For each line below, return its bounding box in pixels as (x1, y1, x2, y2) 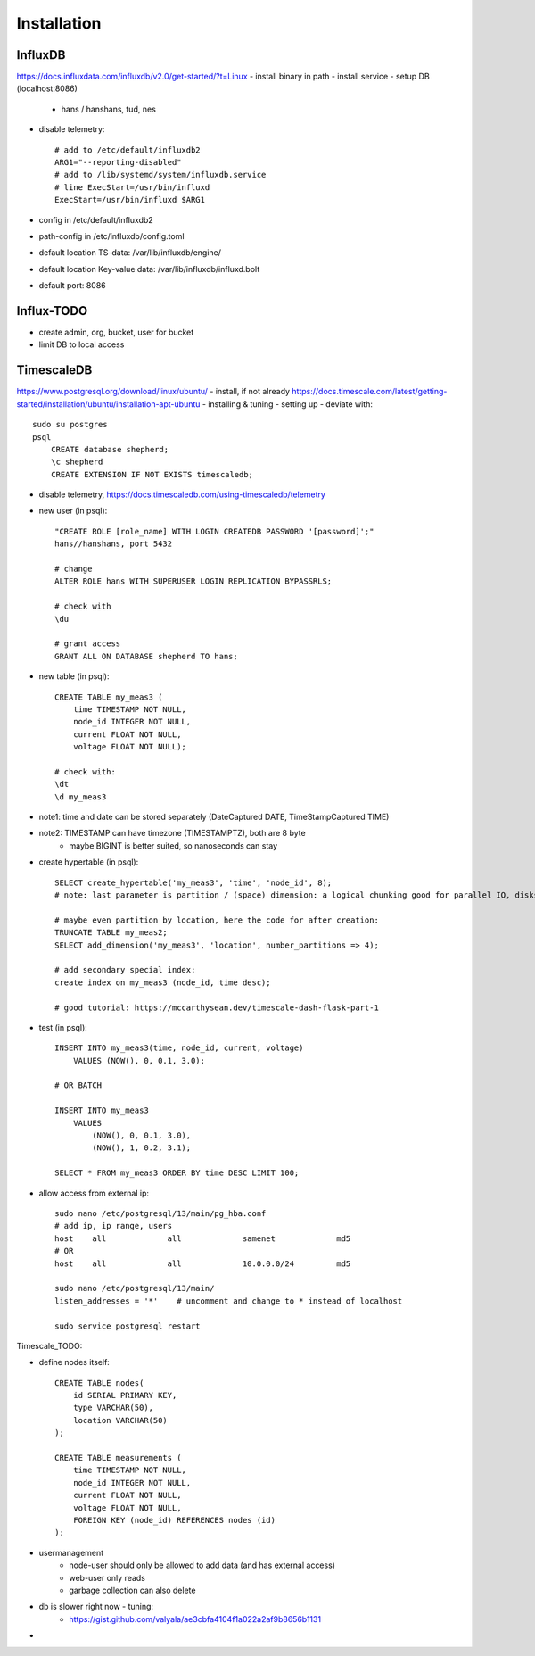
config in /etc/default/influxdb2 (38, 214, 153, 225)
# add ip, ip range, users (54, 1221, 173, 1231)
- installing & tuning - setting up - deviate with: (202, 398, 374, 410)
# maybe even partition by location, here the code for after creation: (54, 915, 379, 925)
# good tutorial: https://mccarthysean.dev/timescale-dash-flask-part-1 (54, 1002, 379, 1013)
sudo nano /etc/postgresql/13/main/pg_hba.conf (54, 1209, 267, 1218)
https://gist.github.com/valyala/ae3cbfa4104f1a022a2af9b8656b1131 (69, 1613, 321, 1624)
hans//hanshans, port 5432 (54, 539, 173, 549)
